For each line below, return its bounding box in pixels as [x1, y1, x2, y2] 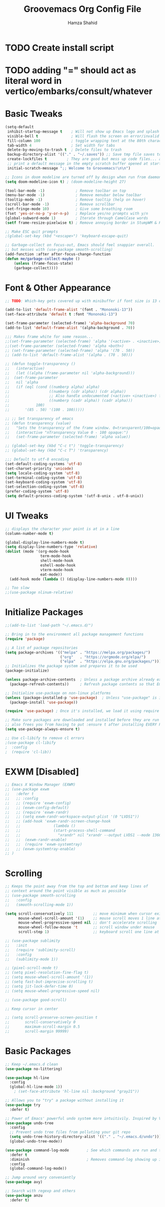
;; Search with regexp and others [5, 1189, 76, 1194]
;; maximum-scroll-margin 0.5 [5, 1024, 80, 1030]
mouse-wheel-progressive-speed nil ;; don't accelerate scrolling [18, 920, 157, 925]
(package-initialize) [5, 668, 50, 673]
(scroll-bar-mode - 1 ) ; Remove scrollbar [5, 202, 115, 207]
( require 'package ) [5, 636, 45, 641]
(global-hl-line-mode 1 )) [9, 1084, 63, 1090]
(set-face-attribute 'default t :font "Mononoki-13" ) [5, 312, 118, 317]
